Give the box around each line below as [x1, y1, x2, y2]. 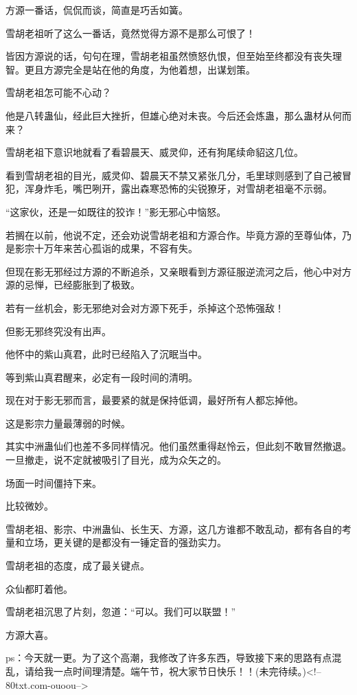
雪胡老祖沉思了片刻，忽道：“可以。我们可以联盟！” [5, 604, 236, 619]
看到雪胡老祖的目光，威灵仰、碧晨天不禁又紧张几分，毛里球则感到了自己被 [5, 168, 342, 182]
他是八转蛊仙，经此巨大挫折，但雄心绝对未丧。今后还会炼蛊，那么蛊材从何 [5, 108, 342, 122]
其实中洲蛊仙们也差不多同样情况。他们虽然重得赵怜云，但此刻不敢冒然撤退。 [5, 439, 352, 453]
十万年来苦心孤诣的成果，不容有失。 [34, 241, 198, 255]
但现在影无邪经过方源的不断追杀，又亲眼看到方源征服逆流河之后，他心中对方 [5, 264, 352, 278]
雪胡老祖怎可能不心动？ [5, 85, 111, 100]
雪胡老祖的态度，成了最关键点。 [5, 558, 150, 573]
